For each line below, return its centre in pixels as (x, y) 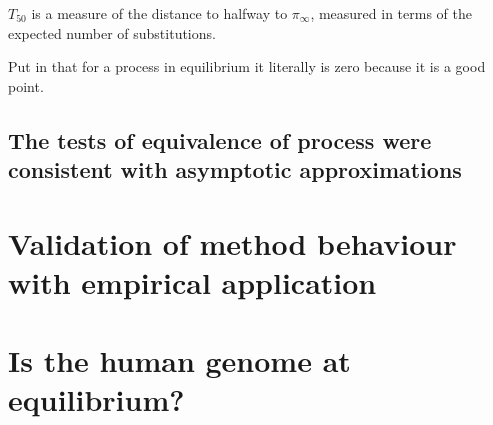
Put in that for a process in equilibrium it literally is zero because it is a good (247, 66)
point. (26, 85)
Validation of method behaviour (232, 242)
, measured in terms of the (391, 13)
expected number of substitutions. (112, 32)
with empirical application (192, 281)
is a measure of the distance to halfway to (159, 13)
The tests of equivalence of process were (220, 139)
